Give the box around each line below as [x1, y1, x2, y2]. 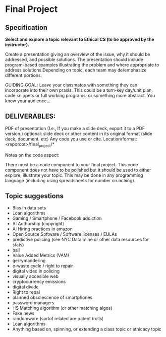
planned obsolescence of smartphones [12, 294, 93, 301]
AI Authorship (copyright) [12, 221, 64, 227]
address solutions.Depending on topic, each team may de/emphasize [5, 67, 147, 73]
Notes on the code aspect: [5, 152, 59, 158]
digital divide [12, 284, 39, 290]
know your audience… [5, 98, 51, 104]
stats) [12, 242, 24, 248]
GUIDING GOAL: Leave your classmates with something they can [5, 82, 138, 88]
